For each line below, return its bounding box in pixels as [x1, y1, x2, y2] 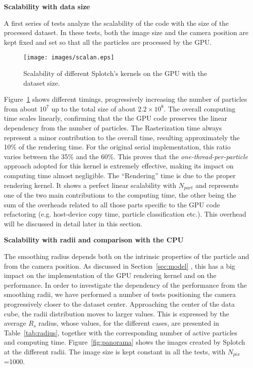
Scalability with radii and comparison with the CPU [4, 235, 184, 245]
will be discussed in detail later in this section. [4, 218, 142, 228]
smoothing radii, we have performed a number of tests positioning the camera [4, 289, 236, 299]
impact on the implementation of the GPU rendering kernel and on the [4, 270, 216, 280]
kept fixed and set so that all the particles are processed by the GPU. [4, 37, 212, 47]
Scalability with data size [4, 1, 90, 11]
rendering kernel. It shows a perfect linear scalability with [4, 180, 176, 190]
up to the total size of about [51, 103, 136, 113]
